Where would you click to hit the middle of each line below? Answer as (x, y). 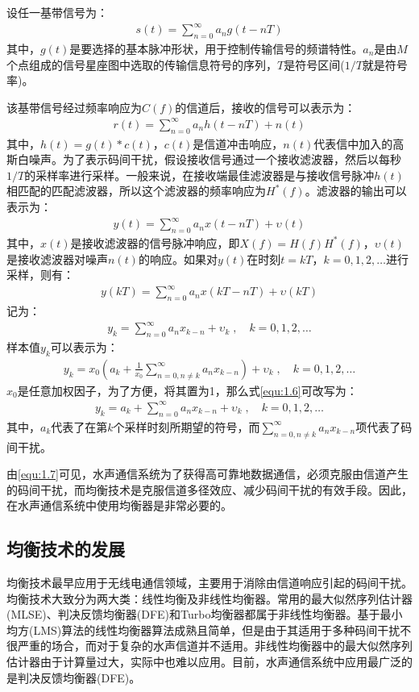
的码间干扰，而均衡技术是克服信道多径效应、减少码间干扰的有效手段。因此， (209, 489)
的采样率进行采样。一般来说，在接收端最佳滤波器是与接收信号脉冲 (199, 175)
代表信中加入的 (353, 143)
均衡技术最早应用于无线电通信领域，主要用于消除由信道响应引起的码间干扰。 (209, 583)
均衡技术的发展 (66, 549)
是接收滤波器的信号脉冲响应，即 (155, 242)
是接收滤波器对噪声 (57, 258)
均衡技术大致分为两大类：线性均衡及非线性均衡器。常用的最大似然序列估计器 (209, 598)
